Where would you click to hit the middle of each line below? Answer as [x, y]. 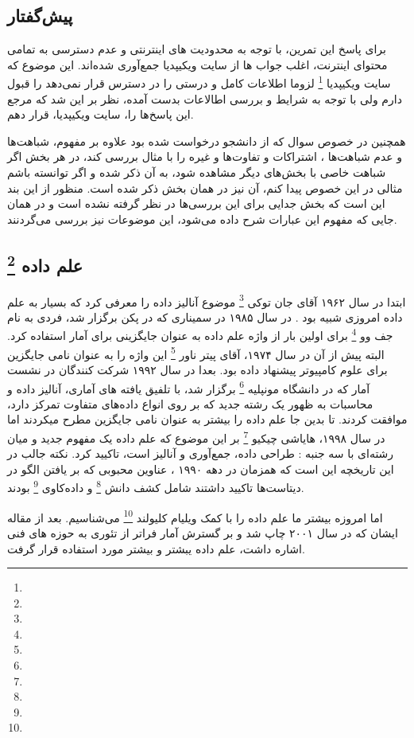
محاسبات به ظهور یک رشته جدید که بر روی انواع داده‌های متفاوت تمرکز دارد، [190, 403]
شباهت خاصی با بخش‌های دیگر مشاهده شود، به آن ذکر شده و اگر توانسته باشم [197, 172]
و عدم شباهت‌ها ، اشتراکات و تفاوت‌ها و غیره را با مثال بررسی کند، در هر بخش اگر [205, 156]
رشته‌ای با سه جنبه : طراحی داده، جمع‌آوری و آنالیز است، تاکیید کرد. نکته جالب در [201, 453]
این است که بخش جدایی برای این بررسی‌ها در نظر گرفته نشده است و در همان [196, 203]
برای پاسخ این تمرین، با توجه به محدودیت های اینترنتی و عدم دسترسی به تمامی [197, 49]
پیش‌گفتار [40, 16]
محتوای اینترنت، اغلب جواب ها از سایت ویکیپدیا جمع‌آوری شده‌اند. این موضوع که [197, 64]
